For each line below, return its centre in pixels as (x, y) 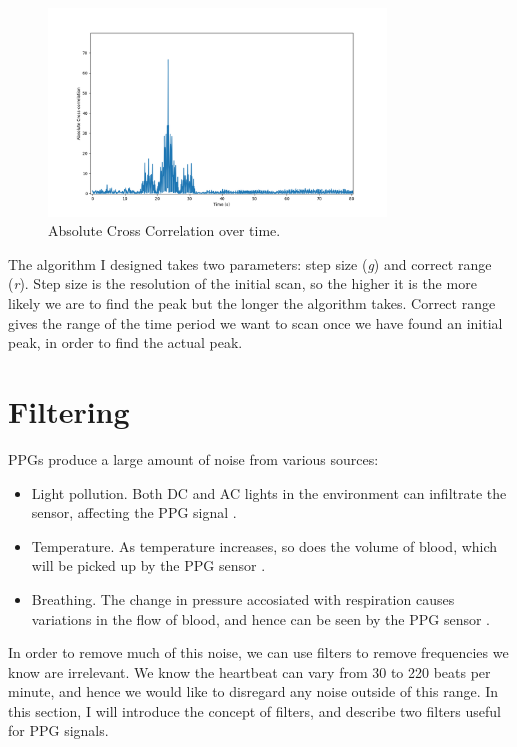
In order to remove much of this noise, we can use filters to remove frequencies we (258, 652)
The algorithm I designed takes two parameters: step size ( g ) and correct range (250, 263)
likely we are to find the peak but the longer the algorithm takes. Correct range (252, 303)
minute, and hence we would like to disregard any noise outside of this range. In (253, 691)
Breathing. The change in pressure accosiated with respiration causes (243, 598)
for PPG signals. (58, 730)
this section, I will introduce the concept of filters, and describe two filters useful (254, 710)
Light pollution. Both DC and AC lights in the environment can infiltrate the (269, 492)
